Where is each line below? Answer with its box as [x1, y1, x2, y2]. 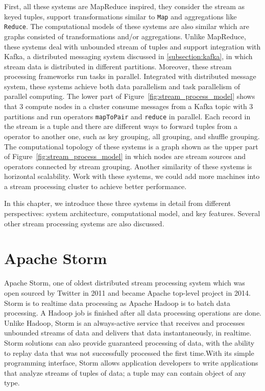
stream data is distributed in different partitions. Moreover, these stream [4, 61, 232, 71]
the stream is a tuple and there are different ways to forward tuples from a [4, 121, 238, 132]
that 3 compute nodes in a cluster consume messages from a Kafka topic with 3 [4, 101, 253, 112]
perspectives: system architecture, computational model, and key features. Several [4, 208, 260, 219]
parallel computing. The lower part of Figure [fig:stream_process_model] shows [4, 91, 255, 101]
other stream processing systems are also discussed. [4, 218, 164, 228]
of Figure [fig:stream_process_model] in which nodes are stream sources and [4, 151, 246, 162]
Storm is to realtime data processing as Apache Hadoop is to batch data [4, 297, 231, 308]
